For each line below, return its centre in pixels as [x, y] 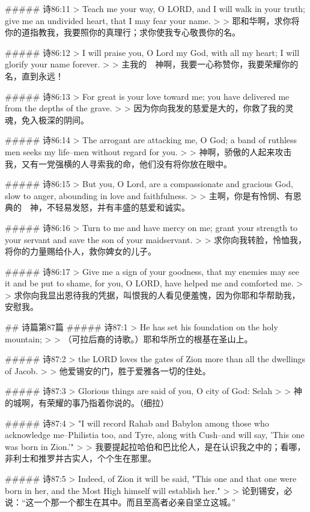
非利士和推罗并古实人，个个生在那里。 [81, 458]
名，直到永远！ [34, 76]
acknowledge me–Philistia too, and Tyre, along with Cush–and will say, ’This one [155, 435]
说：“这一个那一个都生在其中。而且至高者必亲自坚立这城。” [120, 502]
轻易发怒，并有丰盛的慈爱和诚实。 [122, 207]
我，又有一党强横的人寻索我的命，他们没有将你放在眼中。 [118, 163]
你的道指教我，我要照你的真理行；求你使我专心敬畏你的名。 [123, 32]
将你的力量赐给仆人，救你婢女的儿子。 [81, 251]
